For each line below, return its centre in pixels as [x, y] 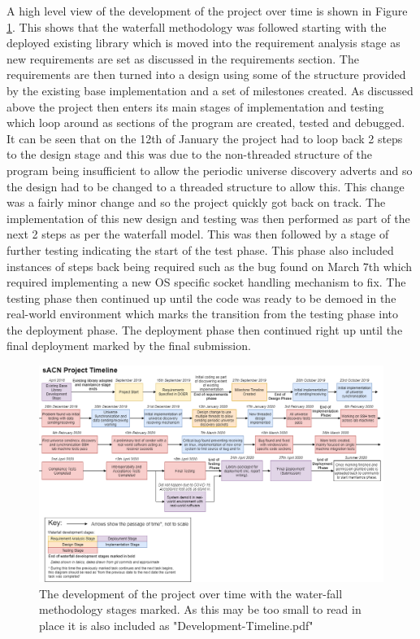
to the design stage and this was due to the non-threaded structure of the [190, 154]
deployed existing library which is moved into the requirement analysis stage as [204, 43]
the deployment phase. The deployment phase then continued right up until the [205, 329]
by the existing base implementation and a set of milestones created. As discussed [210, 90]
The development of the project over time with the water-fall [191, 593]
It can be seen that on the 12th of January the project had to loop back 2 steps [205, 138]
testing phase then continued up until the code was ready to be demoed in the [201, 298]
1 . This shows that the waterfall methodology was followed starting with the [197, 26]
